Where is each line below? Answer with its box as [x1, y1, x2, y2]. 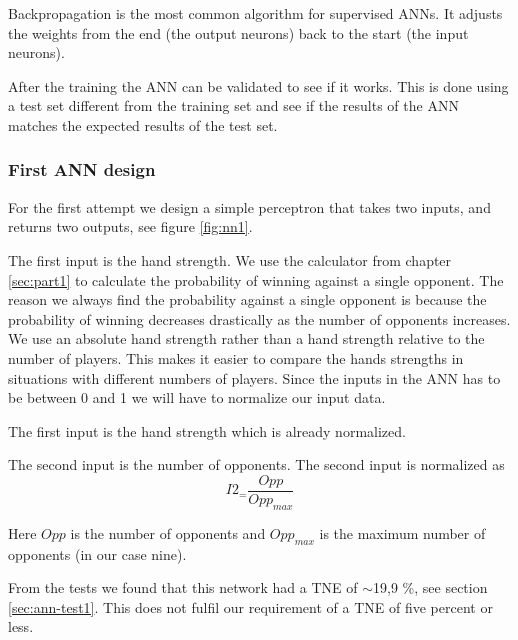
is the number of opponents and [70, 522, 266, 543]
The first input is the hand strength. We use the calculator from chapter [8, 249, 452, 270]
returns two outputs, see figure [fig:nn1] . [8, 216, 253, 237]
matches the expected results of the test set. [8, 114, 278, 135]
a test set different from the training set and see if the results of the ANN [8, 95, 459, 116]
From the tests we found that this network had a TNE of [8, 577, 358, 598]
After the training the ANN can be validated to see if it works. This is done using [8, 75, 509, 96]
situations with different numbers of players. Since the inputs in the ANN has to [8, 367, 501, 388]
